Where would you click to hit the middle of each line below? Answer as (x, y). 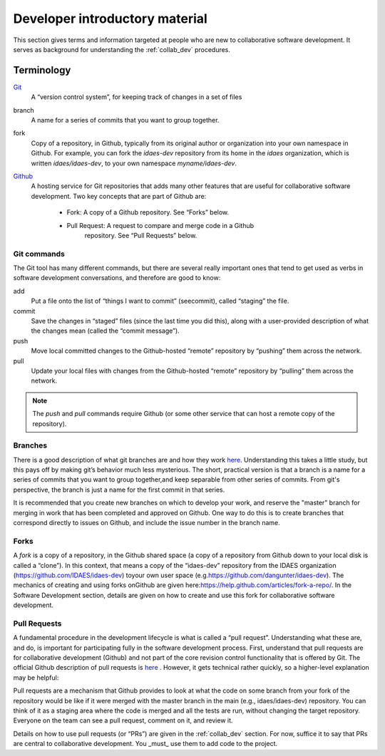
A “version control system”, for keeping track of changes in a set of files (137, 97)
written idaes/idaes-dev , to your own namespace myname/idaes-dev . (134, 163)
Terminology (42, 70)
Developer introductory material (111, 19)
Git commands (39, 254)
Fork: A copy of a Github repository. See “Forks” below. (148, 212)
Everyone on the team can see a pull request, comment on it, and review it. (123, 720)
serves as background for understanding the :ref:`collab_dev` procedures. (122, 49)
